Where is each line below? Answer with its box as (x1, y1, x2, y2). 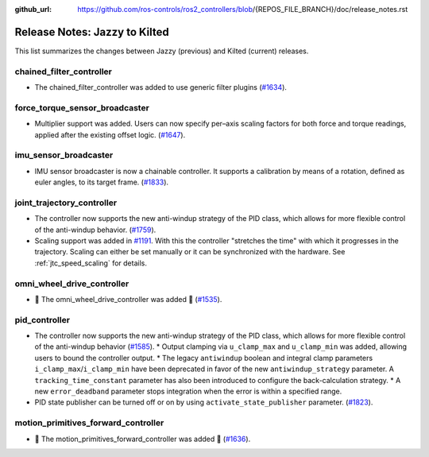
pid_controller (14, 314, 71, 325)
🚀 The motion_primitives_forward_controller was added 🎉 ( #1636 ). (34, 434, 251, 443)
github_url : (14, 5, 52, 14)
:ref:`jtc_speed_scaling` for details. (34, 258, 147, 268)
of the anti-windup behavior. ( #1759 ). (34, 225, 157, 234)
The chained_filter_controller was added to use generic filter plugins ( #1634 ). (34, 83, 288, 92)
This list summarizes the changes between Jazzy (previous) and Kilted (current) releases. (14, 46, 309, 56)
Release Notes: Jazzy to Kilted (14, 25, 170, 39)
